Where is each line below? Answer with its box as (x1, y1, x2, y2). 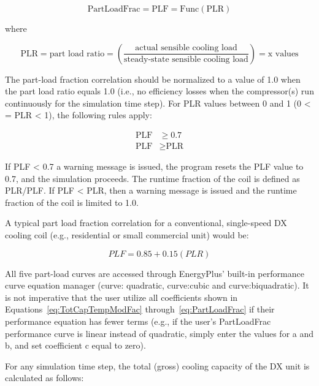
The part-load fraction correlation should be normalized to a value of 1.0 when (5, 72, 301, 85)
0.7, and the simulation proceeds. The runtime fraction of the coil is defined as (5, 172, 300, 184)
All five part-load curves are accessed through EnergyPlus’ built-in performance (5, 267, 304, 279)
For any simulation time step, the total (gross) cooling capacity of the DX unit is (5, 359, 310, 372)
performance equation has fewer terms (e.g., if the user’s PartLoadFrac (5, 314, 271, 327)
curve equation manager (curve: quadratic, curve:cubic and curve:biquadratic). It (5, 279, 309, 292)
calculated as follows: (5, 371, 84, 384)
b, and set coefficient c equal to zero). (5, 339, 146, 352)
